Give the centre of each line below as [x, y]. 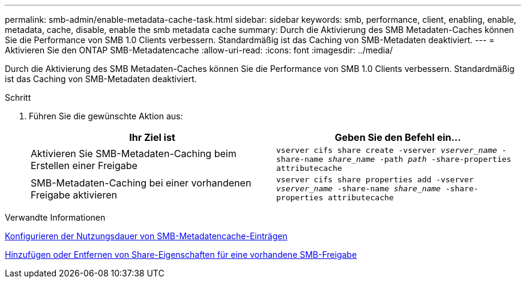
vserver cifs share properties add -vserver [375, 180]
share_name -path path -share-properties [420, 159]
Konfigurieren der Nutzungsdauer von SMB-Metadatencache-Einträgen [146, 236]
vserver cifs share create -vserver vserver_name [387, 150]
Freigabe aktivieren [74, 195]
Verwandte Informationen [55, 217]
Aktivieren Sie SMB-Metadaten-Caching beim [134, 153]
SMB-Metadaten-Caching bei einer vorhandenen [141, 183]
